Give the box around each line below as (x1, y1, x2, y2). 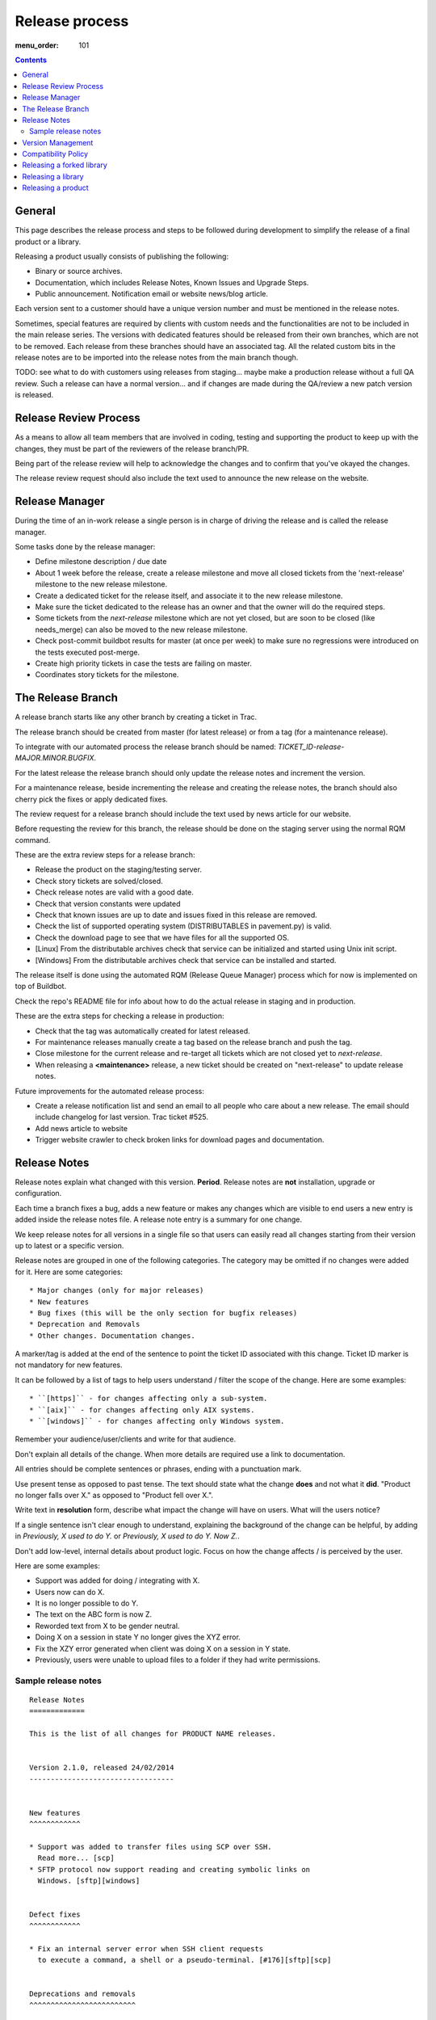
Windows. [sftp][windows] (37, 1876, 140, 1886)
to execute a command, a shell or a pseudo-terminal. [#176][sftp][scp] (37, 1955, 332, 1964)
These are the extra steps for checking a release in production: (15, 1011, 225, 1021)
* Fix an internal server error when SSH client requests (29, 1944, 264, 1953)
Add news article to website (35, 1123, 128, 1133)
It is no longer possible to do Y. (35, 1598, 139, 1608)
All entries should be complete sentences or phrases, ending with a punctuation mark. (15, 1464, 302, 1474)
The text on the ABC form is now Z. (35, 1610, 153, 1619)
